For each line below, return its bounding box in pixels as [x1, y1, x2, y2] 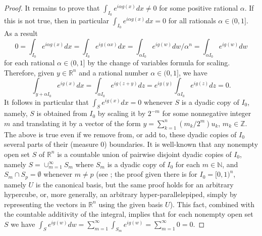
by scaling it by [97, 108, 146, 119]
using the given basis [98, 199, 163, 209]
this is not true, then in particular [4, 15, 109, 26]
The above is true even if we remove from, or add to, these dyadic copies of [4, 129, 237, 139]
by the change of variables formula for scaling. [87, 57, 230, 68]
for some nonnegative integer [162, 108, 251, 119]
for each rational [4, 57, 55, 68]
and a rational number [79, 67, 148, 77]
